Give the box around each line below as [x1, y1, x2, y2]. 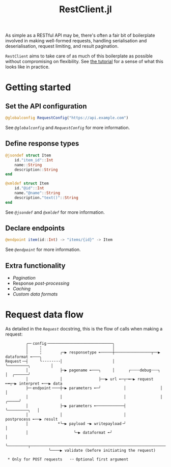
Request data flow [5, 309, 84, 320]
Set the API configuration [5, 102, 88, 111]
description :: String [14, 167, 58, 172]
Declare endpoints [5, 224, 65, 233]
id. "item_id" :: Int [14, 157, 53, 162]
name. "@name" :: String [14, 190, 60, 196]
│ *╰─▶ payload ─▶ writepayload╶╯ [25, 421, 126, 426]
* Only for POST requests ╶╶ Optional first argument [7, 457, 129, 462]
